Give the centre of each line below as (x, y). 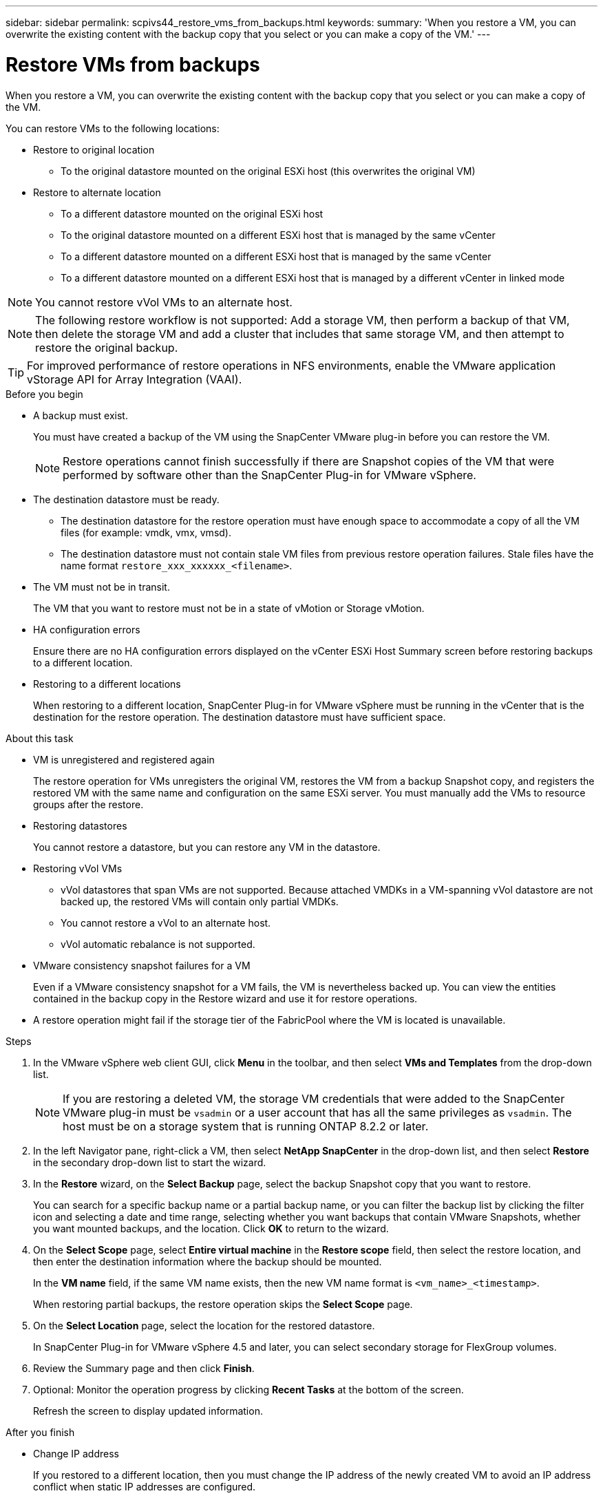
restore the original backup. (107, 347)
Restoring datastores (80, 825)
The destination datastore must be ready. (126, 499)
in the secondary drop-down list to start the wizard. (150, 1162)
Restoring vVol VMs (78, 868)
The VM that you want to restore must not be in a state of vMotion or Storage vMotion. (229, 608)
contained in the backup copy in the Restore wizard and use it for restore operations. (225, 998)
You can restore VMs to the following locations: (113, 128)
